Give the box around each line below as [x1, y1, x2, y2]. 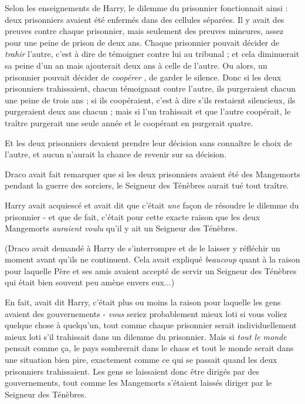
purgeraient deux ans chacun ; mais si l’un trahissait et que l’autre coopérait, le [5, 105, 291, 117]
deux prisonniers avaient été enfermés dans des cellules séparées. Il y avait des [5, 13, 284, 25]
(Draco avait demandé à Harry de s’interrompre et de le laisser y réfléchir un [5, 241, 280, 254]
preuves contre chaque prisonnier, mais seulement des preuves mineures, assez [5, 25, 284, 37]
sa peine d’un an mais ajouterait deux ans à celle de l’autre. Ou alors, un [5, 59, 267, 71]
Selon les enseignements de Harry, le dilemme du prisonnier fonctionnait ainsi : [5, 2, 288, 14]
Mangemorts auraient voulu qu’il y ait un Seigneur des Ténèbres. [5, 222, 238, 234]
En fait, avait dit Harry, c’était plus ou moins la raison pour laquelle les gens [5, 296, 281, 308]
